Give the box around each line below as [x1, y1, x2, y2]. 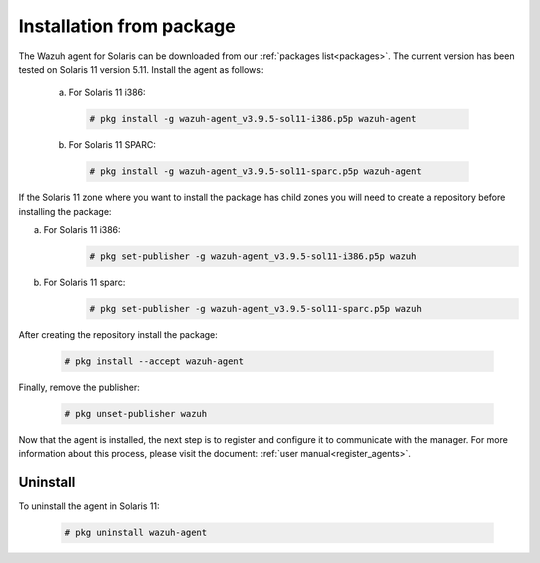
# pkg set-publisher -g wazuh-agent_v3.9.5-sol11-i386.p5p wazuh [89, 251, 417, 262]
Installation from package [18, 15, 236, 37]
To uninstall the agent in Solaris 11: [18, 500, 160, 512]
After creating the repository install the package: [18, 328, 219, 340]
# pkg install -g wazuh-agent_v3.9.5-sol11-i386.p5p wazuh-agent [89, 113, 417, 125]
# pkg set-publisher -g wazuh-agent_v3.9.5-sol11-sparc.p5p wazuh [89, 303, 422, 314]
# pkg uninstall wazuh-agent [64, 527, 208, 539]
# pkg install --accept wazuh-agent [64, 355, 245, 367]
